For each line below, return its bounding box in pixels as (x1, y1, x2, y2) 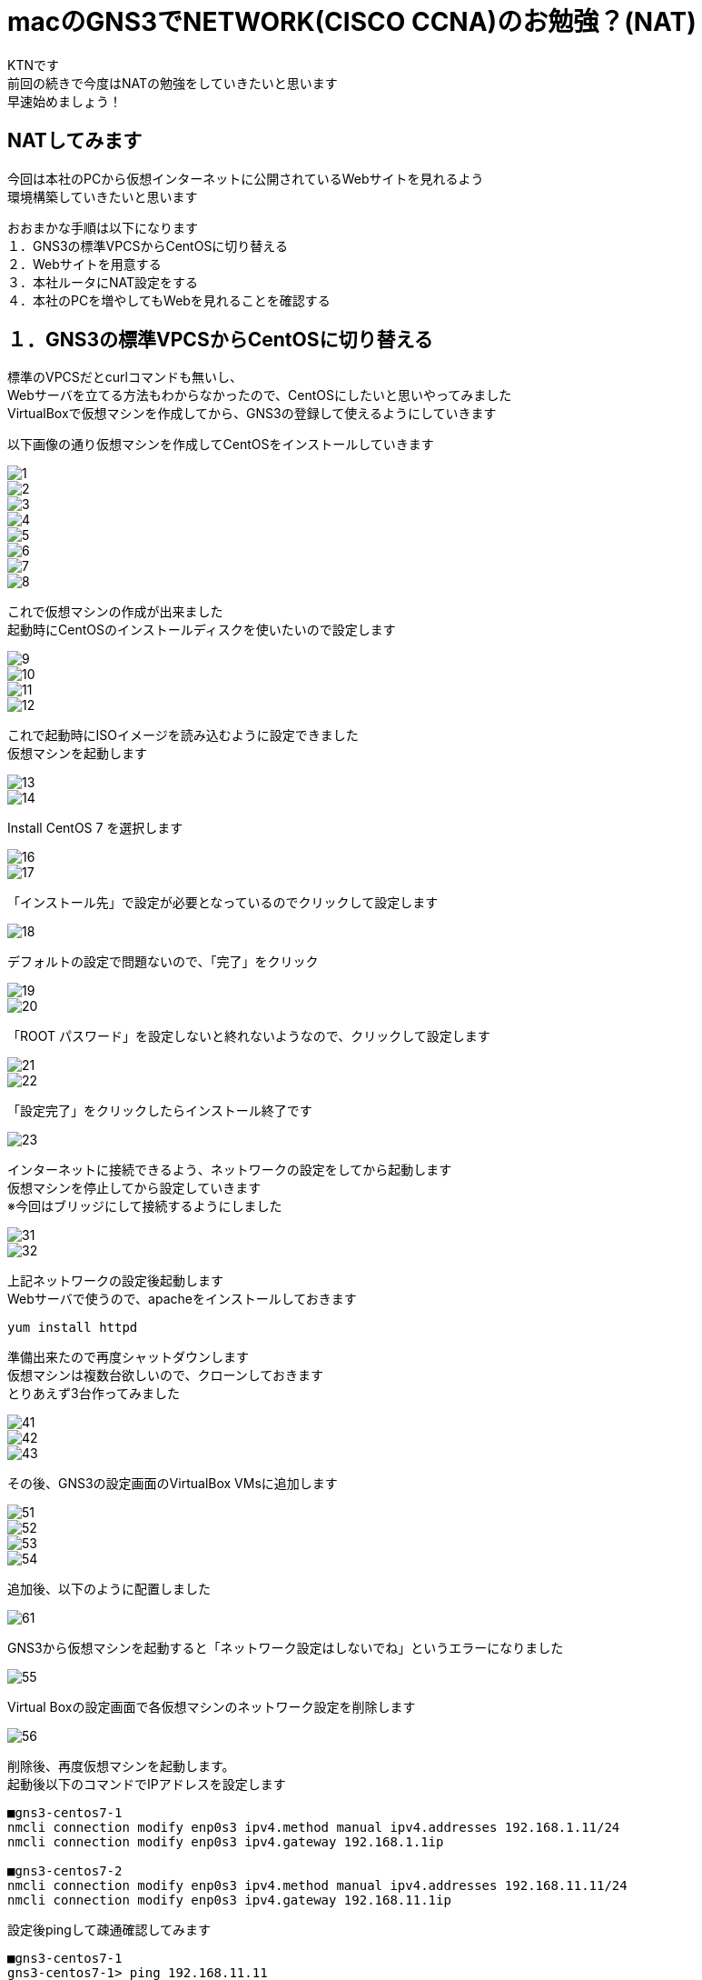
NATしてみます (7, 129, 143, 153)
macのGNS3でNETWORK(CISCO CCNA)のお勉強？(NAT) (7, 6, 697, 37)
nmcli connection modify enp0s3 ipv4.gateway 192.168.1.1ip (7, 1835, 444, 1850)
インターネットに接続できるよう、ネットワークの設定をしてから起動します (7, 1162, 452, 1178)
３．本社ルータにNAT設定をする (7, 274, 199, 290)
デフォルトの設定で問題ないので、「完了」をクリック (7, 954, 319, 970)
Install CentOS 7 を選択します (7, 820, 183, 836)
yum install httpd (7, 1320, 138, 1335)
